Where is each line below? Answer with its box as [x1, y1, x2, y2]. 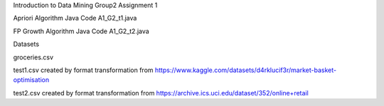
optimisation [13, 76, 50, 84]
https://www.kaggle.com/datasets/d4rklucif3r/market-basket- [154, 66, 337, 74]
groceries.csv [13, 53, 53, 61]
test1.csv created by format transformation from [13, 66, 154, 74]
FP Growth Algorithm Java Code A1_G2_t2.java [13, 27, 149, 35]
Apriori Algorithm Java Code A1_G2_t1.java [13, 14, 137, 23]
